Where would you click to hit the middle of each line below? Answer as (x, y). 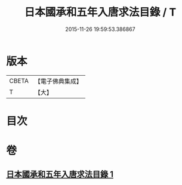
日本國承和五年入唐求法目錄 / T (100, 12)
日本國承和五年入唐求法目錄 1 (60, 175)
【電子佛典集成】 (58, 81)
